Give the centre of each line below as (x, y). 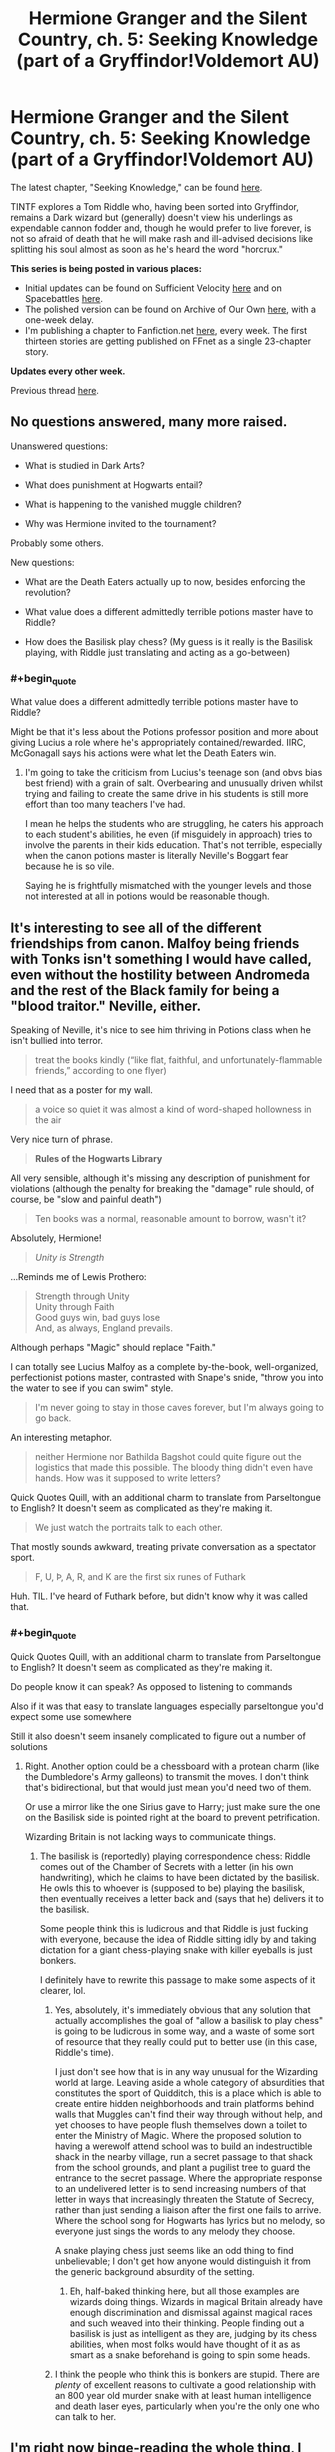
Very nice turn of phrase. (61, 1139)
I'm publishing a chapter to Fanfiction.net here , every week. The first (166, 330)
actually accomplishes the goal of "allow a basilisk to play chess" (189, 2020)
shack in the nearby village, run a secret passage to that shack (183, 2156)
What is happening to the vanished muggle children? (133, 504)
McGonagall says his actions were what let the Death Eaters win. (143, 753)
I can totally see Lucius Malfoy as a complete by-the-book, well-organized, (164, 1367)
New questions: (42, 562)
